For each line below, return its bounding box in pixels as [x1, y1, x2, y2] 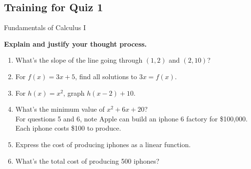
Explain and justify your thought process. [4, 38, 147, 49]
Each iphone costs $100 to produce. [15, 123, 121, 133]
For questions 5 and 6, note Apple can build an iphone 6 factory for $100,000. [15, 113, 248, 123]
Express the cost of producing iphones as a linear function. [15, 139, 191, 149]
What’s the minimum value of [15, 104, 105, 114]
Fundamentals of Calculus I [4, 22, 86, 33]
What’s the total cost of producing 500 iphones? [15, 155, 159, 166]
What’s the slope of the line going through [15, 55, 143, 65]
